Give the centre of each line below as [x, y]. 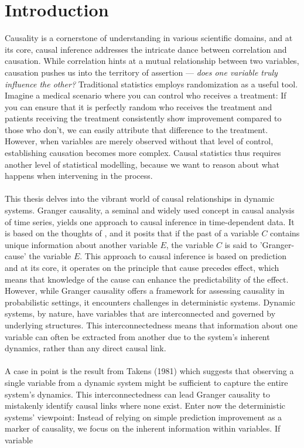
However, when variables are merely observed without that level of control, [139, 141]
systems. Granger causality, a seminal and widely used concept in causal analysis [150, 210]
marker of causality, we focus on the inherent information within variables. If [143, 428]
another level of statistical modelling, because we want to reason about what [142, 164]
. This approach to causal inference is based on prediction [183, 256]
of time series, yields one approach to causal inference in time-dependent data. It [150, 221]
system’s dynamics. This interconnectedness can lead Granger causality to [138, 394]
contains [285, 233]
